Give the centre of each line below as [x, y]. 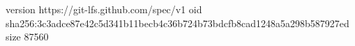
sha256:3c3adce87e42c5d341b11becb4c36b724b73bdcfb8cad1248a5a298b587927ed [177, 23]
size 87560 [27, 37]
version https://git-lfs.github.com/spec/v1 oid [104, 9]
